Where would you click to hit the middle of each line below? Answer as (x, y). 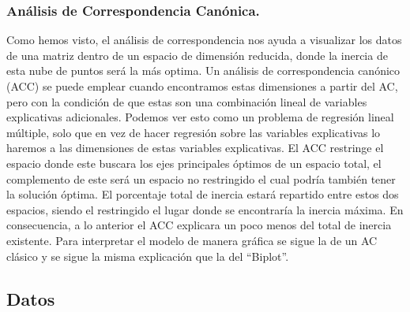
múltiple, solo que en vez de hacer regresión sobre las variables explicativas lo (194, 132)
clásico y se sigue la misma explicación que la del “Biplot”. (148, 256)
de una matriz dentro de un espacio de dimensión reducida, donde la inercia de (197, 55)
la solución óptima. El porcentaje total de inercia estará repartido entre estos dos (203, 194)
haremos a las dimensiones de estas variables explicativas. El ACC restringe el (195, 148)
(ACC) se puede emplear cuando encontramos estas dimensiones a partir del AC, (202, 86)
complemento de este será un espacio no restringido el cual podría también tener (201, 178)
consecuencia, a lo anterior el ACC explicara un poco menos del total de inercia (199, 225)
